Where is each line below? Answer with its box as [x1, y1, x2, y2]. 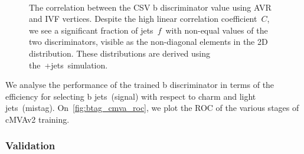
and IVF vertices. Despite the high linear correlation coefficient [29, 12, 257, 25]
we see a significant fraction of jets [29, 24, 153, 36]
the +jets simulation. [29, 58, 108, 71]
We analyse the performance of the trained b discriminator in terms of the [5, 78, 274, 91]
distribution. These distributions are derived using [29, 47, 211, 59]
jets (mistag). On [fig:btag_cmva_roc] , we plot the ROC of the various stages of [5, 101, 299, 114]
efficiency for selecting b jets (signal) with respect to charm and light [5, 90, 256, 102]
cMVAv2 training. [5, 113, 70, 125]
